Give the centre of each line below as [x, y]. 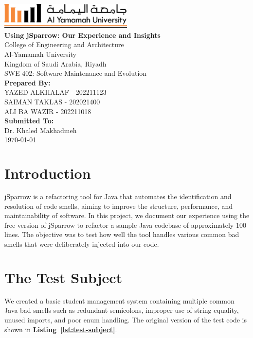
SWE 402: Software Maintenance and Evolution [76, 73]
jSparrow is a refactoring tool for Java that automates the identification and [118, 196]
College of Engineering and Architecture [64, 44]
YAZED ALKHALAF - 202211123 [55, 92]
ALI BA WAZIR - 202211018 [48, 111]
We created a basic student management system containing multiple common [119, 300]
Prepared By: [27, 82]
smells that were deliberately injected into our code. [82, 244]
